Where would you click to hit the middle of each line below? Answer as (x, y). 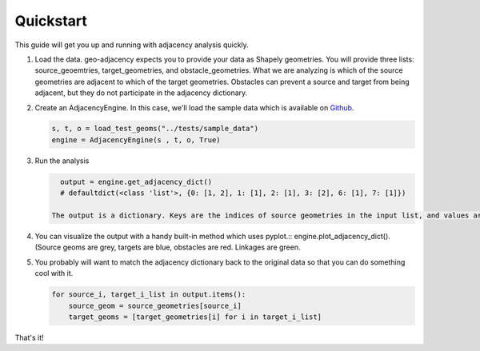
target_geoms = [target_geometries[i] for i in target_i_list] (195, 317)
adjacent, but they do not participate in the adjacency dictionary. (141, 93)
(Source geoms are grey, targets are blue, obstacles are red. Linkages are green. (168, 247)
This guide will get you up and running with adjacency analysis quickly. (132, 45)
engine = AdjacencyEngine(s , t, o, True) (136, 140)
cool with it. (54, 273)
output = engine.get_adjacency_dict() (136, 181)
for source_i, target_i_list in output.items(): (149, 295)
